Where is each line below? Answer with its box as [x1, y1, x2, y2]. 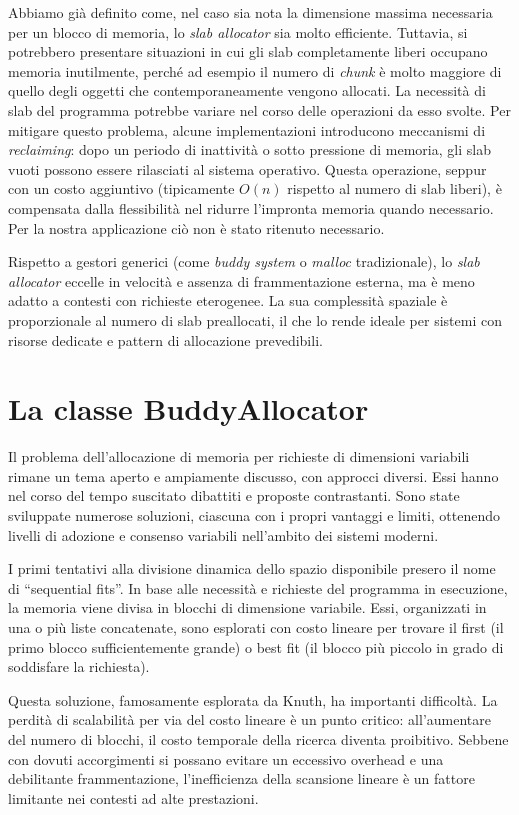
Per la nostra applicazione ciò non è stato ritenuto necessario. [8, 217, 385, 238]
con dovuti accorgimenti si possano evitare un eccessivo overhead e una [8, 748, 444, 769]
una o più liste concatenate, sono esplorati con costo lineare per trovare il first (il [8, 616, 504, 637]
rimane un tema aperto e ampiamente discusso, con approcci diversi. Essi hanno [8, 465, 499, 486]
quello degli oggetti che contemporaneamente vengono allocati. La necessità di [8, 80, 486, 101]
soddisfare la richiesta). [8, 656, 150, 677]
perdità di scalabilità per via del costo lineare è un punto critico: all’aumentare [8, 709, 491, 730]
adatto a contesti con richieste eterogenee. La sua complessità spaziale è [8, 290, 448, 311]
